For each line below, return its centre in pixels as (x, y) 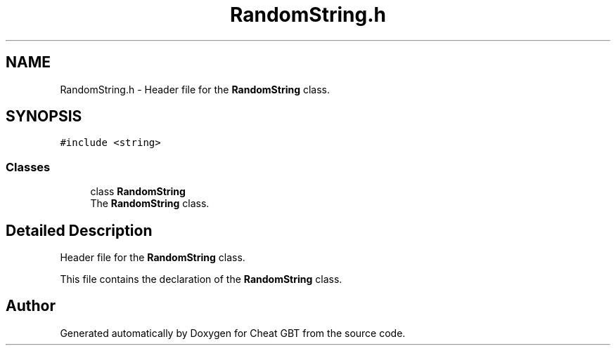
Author (31, 306)
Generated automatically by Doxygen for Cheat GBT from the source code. (233, 333)
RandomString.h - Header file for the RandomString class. (195, 89)
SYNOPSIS (44, 117)
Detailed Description (79, 230)
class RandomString (138, 192)
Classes (28, 167)
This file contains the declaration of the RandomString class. (201, 279)
